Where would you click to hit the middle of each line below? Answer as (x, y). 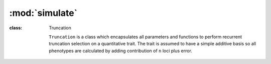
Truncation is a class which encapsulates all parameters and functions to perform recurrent (146, 37)
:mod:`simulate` (43, 13)
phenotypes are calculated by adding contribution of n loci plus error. (121, 51)
